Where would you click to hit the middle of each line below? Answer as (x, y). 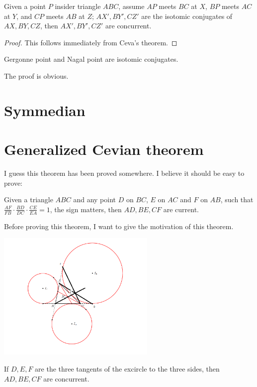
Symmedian (45, 110)
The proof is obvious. (36, 75)
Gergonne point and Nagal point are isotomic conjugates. (91, 59)
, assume (131, 6)
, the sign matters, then (86, 209)
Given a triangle (29, 199)
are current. (181, 209)
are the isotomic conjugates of (187, 16)
